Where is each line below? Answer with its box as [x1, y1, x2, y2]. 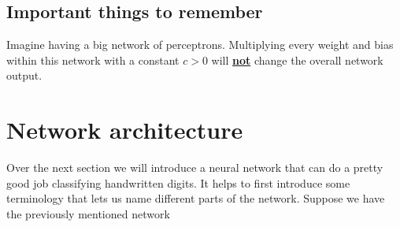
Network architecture [6, 113, 243, 146]
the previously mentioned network [6, 205, 170, 221]
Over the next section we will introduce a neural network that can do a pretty [6, 159, 383, 176]
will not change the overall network [211, 51, 383, 68]
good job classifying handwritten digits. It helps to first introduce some [6, 174, 350, 191]
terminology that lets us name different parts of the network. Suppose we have [6, 190, 385, 207]
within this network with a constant [6, 51, 180, 68]
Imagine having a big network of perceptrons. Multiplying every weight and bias [6, 36, 394, 53]
